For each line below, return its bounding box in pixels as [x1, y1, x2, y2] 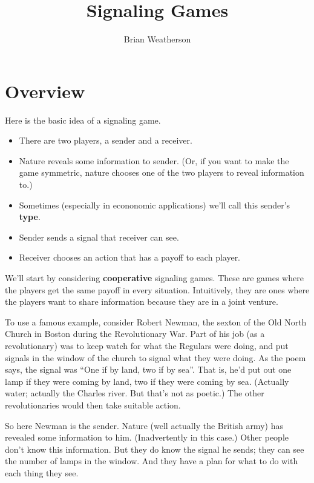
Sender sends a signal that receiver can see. [19, 230, 179, 243]
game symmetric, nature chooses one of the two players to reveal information [19, 166, 304, 179]
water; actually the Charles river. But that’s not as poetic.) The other [5, 387, 264, 399]
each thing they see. [5, 466, 79, 479]
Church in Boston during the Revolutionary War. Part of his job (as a [5, 327, 265, 340]
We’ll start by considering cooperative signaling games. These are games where [5, 271, 304, 284]
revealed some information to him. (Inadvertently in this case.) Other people [5, 431, 289, 444]
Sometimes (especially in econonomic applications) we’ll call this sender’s [19, 198, 290, 211]
